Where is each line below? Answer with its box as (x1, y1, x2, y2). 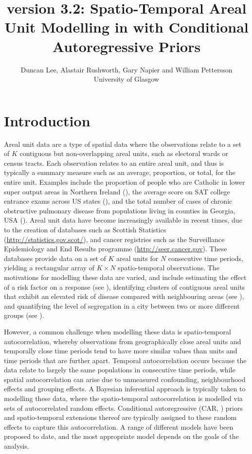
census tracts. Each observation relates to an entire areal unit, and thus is (4, 157, 224, 168)
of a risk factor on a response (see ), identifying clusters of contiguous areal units (4, 281, 245, 292)
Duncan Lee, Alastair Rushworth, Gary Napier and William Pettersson (20, 64, 233, 74)
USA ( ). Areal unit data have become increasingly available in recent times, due (4, 215, 242, 225)
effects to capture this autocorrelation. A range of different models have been (4, 421, 234, 432)
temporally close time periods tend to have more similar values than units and (4, 346, 237, 356)
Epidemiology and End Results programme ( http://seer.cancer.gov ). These (4, 244, 227, 254)
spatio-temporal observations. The (118, 262, 219, 273)
